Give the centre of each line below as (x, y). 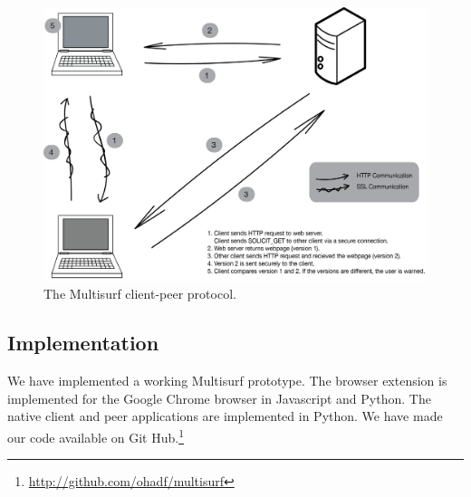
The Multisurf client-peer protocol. (140, 294)
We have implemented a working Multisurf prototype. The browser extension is (227, 381)
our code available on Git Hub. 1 (96, 435)
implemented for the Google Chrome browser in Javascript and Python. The (219, 398)
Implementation (83, 343)
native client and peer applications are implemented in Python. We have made (225, 416)
